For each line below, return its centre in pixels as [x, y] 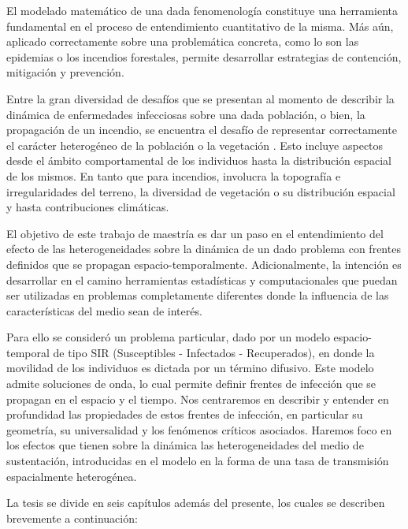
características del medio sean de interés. [104, 310]
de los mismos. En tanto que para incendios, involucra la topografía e [174, 175]
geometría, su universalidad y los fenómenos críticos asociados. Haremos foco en [199, 429]
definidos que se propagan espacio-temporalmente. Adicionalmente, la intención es [204, 264]
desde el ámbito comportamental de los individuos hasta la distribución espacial [199, 160]
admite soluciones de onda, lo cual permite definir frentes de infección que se [191, 384]
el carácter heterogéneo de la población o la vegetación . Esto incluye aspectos [195, 145]
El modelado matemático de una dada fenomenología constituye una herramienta [202, 10]
